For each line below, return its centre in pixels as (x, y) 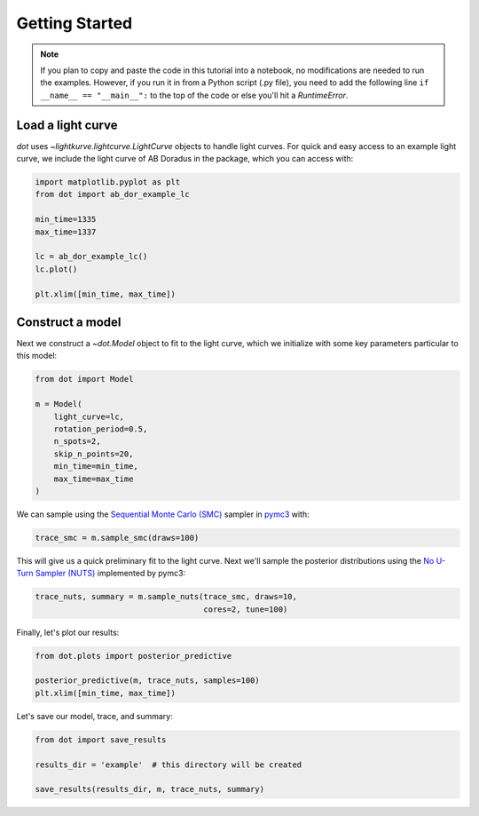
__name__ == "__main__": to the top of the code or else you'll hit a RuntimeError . (194, 95)
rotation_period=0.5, (101, 429)
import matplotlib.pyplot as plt (108, 182)
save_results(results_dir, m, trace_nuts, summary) (150, 789)
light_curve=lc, (89, 416)
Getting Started (75, 23)
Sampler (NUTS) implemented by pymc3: (110, 574)
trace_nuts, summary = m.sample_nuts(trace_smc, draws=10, (166, 597)
